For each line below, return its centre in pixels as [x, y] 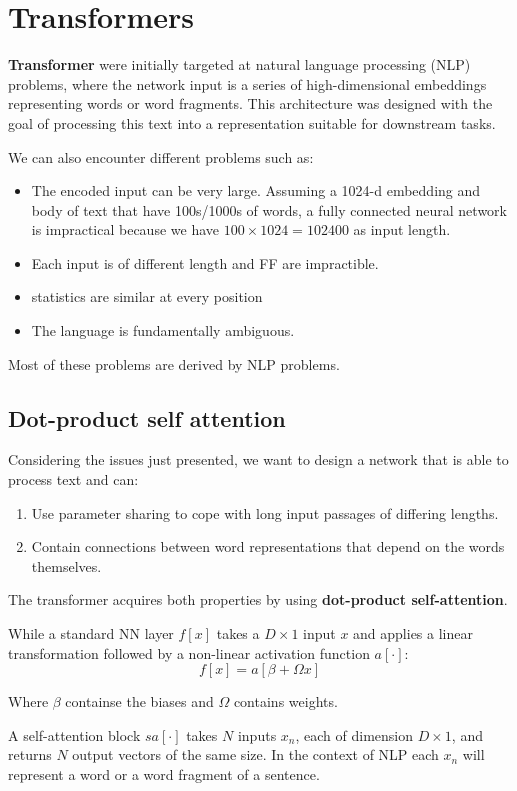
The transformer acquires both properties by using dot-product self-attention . [258, 599]
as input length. [402, 229]
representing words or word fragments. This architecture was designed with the [250, 103]
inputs [257, 734]
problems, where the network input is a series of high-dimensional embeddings [247, 83]
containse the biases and [139, 701]
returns [30, 754]
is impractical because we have [125, 229]
